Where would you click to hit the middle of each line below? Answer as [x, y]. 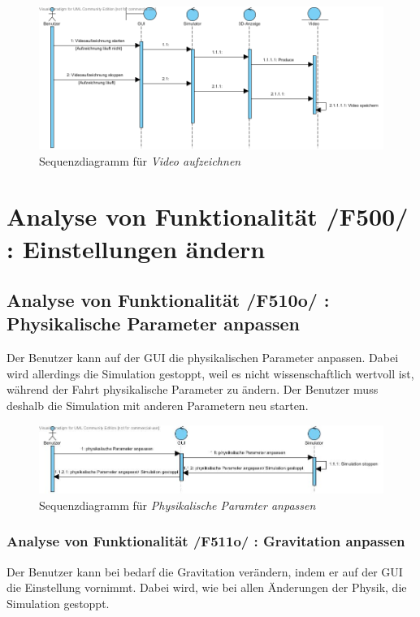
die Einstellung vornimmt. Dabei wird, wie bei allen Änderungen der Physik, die [207, 587]
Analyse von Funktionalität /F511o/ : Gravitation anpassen [206, 541]
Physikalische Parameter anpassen [154, 324]
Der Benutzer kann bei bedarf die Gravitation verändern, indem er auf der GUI [205, 571]
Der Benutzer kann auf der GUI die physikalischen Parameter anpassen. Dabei [203, 358]
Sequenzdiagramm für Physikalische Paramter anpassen [178, 505]
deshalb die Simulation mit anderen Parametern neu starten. [158, 406]
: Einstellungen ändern [136, 248]
